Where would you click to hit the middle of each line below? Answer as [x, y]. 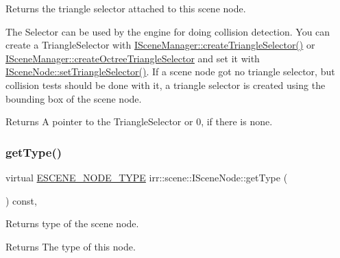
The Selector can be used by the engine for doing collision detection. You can [168, 31]
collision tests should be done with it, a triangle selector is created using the [166, 85]
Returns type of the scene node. [72, 223]
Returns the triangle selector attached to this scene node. [126, 8]
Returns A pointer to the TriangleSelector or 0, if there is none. [139, 121]
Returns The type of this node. [71, 246]
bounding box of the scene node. [74, 98]
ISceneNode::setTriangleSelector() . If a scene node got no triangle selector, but [170, 72]
